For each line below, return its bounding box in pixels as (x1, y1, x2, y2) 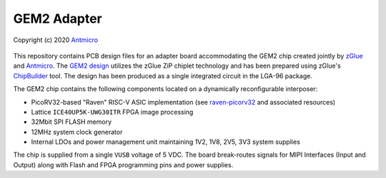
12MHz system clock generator (31, 127, 123, 136)
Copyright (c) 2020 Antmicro (13, 36, 99, 44)
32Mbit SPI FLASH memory (31, 117, 112, 126)
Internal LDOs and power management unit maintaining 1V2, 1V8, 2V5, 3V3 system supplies (31, 137, 300, 146)
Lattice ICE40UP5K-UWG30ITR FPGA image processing (31, 108, 194, 116)
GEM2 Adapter (13, 11, 103, 26)
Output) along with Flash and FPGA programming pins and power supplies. (13, 160, 234, 169)
